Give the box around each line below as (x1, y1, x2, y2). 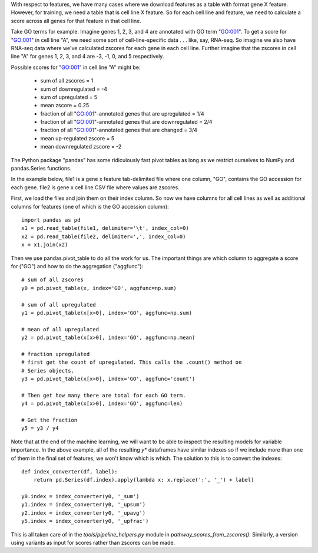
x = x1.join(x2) (21, 242, 68, 248)
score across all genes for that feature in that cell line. (11, 17, 141, 24)
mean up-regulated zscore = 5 (40, 134, 115, 141)
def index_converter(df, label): (21, 468, 118, 475)
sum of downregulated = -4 (40, 85, 107, 93)
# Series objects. (21, 367, 75, 374)
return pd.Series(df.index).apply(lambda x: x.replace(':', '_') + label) (33, 476, 254, 483)
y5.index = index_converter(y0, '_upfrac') (21, 518, 149, 525)
